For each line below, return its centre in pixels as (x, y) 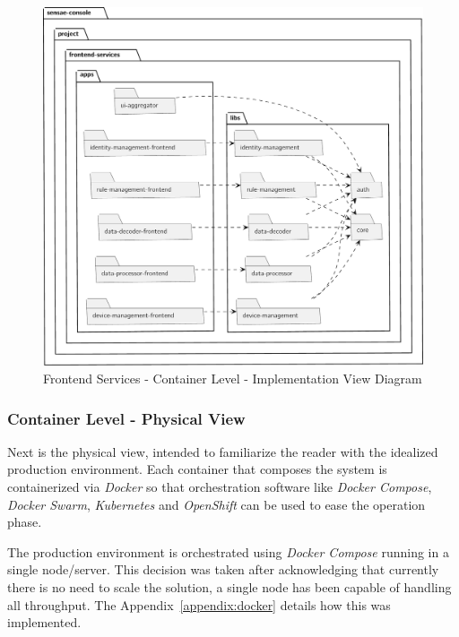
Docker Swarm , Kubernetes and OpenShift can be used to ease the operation (217, 504)
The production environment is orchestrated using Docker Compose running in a (228, 551)
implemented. (44, 622)
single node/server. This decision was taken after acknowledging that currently (223, 569)
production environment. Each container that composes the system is (197, 469)
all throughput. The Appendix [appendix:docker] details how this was (199, 604)
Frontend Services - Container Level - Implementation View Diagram (233, 378)
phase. (25, 522)
